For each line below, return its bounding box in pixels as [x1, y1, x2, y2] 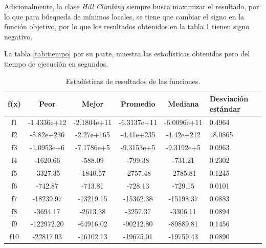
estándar [209, 103, 240, 114]
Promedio [120, 98, 156, 109]
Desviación [209, 93, 249, 104]
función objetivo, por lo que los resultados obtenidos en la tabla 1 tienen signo [4, 21, 250, 32]
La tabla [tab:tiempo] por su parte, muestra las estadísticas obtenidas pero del [4, 48, 250, 59]
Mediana [167, 98, 199, 109]
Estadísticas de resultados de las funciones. [65, 75, 201, 86]
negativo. [4, 31, 33, 42]
